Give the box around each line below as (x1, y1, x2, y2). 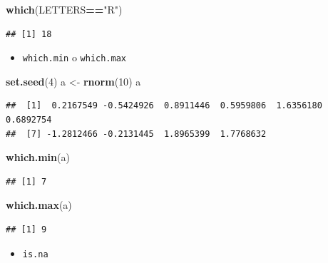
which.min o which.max (22, 50, 126, 65)
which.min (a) (6, 150, 70, 165)
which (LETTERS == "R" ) (6, 2, 123, 16)
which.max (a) (6, 197, 72, 212)
